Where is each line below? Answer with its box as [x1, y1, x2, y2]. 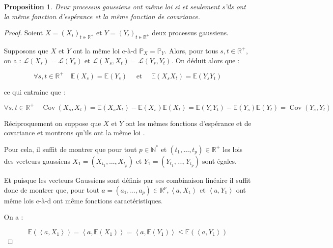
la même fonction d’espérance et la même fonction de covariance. [4, 11, 200, 21]
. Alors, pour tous [165, 45, 218, 55]
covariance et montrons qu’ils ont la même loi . [4, 127, 145, 138]
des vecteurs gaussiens [4, 155, 70, 166]
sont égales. [202, 155, 237, 166]
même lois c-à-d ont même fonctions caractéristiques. [4, 195, 163, 205]
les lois [222, 144, 243, 154]
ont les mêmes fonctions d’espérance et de [125, 118, 251, 128]
